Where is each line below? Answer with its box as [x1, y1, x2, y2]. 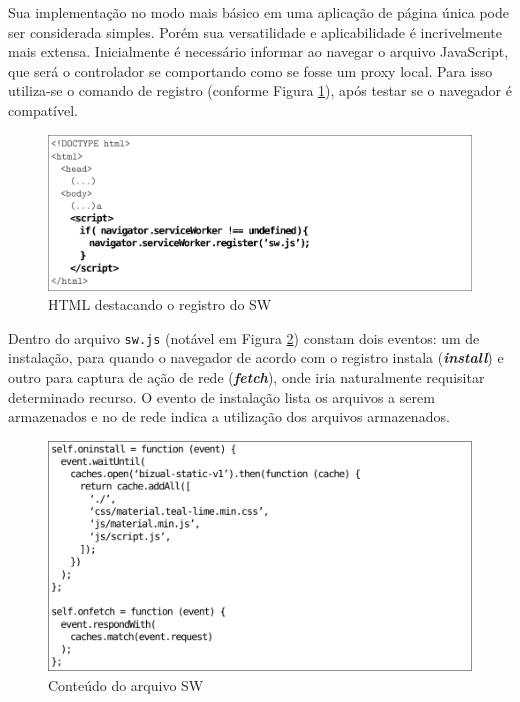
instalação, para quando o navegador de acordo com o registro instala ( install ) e [8, 347, 504, 368]
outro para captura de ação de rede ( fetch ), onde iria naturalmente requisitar [8, 367, 485, 388]
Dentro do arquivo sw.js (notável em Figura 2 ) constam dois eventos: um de [8, 327, 480, 348]
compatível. [8, 99, 78, 120]
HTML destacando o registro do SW [48, 294, 272, 315]
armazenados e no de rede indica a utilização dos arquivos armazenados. [8, 406, 450, 427]
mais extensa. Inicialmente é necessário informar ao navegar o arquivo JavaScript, [8, 41, 509, 62]
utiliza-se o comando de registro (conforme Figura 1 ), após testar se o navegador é [8, 80, 512, 101]
